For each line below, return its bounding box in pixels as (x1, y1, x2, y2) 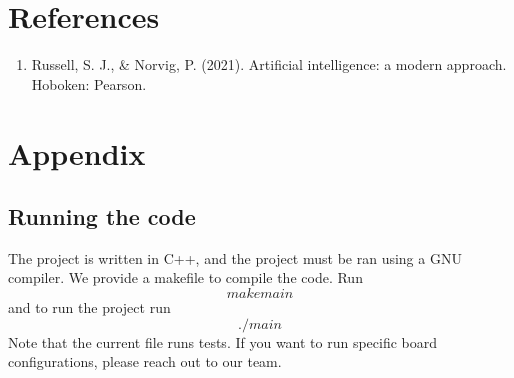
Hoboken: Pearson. (31, 73, 147, 94)
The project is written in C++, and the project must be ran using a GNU (8, 247, 462, 268)
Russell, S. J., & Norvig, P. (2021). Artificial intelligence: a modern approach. (31, 54, 507, 75)
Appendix (8, 132, 146, 173)
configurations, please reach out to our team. (8, 351, 282, 372)
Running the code (8, 201, 196, 232)
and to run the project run (8, 297, 171, 318)
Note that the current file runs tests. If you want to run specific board (8, 331, 438, 352)
